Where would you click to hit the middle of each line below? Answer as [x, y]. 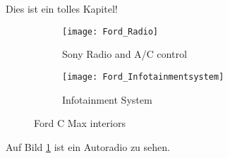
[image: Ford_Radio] [110, 31]
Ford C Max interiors [80, 123]
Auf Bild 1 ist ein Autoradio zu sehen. [88, 146]
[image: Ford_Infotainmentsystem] [143, 77]
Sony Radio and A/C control [125, 54]
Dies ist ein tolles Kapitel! [62, 8]
